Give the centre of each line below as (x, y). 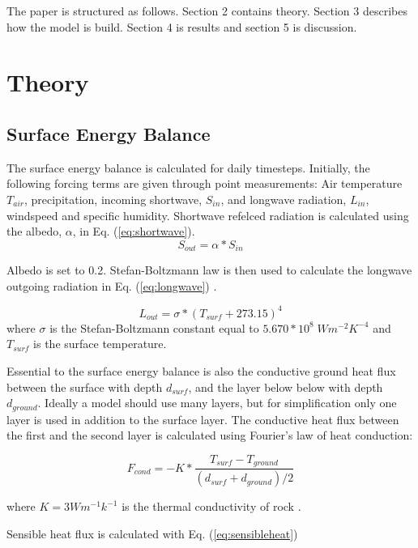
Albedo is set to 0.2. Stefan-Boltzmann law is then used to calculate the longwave (209, 270)
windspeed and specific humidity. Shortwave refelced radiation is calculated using (208, 215)
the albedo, (34, 231)
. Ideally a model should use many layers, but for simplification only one (217, 403)
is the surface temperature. (100, 344)
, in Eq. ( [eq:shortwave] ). (134, 231)
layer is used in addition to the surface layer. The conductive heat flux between (203, 419)
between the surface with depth (85, 387)
